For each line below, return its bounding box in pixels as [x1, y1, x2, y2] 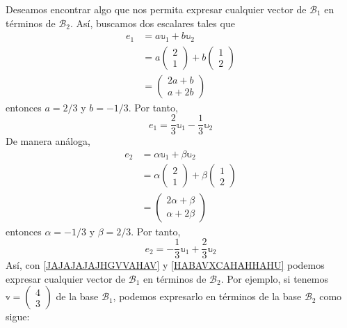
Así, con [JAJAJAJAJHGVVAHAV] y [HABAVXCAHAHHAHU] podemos [6, 258, 325, 272]
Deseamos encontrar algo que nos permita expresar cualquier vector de [6, 2, 307, 16]
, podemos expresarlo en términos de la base [113, 289, 302, 304]
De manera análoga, [6, 134, 90, 148]
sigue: [6, 309, 30, 324]
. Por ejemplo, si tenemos [220, 271, 328, 286]
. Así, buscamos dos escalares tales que [70, 15, 235, 30]
